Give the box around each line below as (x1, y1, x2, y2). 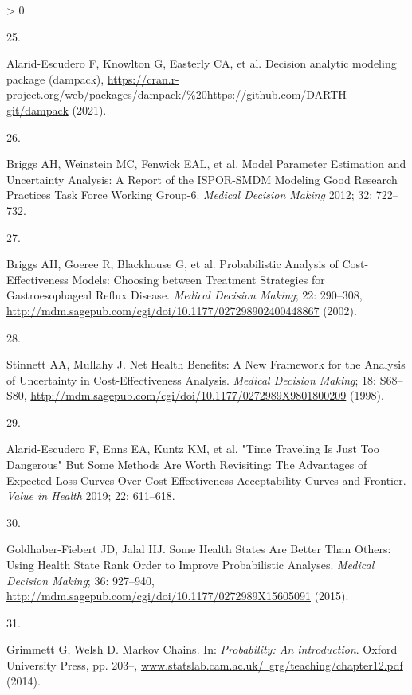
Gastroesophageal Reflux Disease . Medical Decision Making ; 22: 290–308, (6, 287, 363, 303)
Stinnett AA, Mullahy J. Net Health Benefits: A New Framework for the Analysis (6, 356, 406, 373)
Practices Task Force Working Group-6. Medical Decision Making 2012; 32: (6, 186, 373, 203)
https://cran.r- (107, 70, 179, 87)
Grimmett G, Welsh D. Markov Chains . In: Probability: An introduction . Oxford (6, 641, 398, 658)
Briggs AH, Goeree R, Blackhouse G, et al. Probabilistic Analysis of (6, 256, 339, 272)
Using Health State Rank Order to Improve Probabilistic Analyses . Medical (6, 556, 375, 573)
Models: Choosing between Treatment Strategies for (72, 271, 325, 287)
